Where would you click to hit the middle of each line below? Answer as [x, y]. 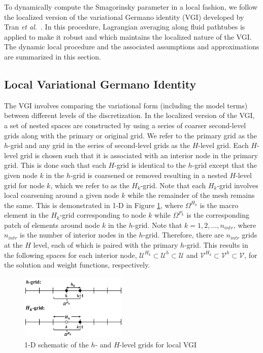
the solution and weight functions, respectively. [77, 265]
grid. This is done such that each [55, 165]
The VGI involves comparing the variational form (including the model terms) [126, 105]
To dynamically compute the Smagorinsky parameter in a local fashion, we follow [131, 7]
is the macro [219, 205]
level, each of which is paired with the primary [106, 245]
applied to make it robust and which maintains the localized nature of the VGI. [128, 36]
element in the [26, 215]
